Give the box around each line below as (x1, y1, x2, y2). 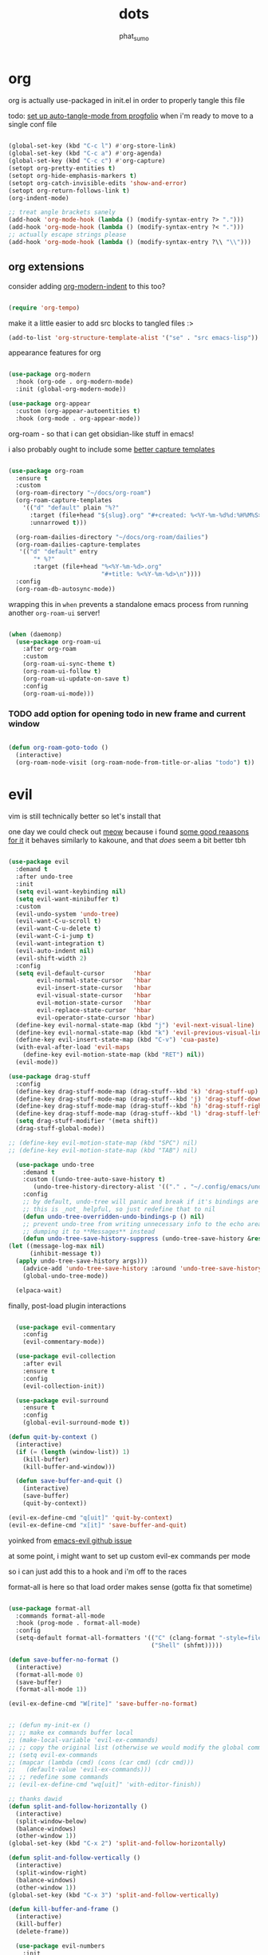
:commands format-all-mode (15, 1612, 105, 1620)
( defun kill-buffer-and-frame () (8, 1906, 120, 1914)
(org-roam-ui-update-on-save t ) (22, 675, 130, 683)
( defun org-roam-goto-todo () (8, 743, 109, 751)
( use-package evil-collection (15, 1353, 116, 1361)
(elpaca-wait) (15, 1286, 62, 1295)
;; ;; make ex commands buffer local (8, 1728, 134, 1737)
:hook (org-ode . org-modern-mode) (15, 378, 134, 386)
